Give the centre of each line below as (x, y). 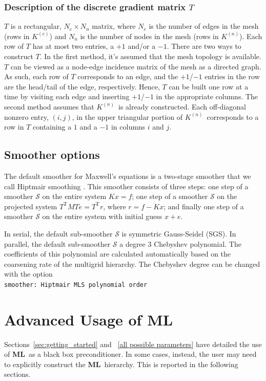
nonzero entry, (26, 116)
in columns (128, 127)
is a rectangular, (36, 26)
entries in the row (232, 76)
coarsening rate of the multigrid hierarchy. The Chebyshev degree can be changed (132, 264)
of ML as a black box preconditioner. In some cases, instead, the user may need (130, 354)
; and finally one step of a (204, 206)
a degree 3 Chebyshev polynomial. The (180, 243)
